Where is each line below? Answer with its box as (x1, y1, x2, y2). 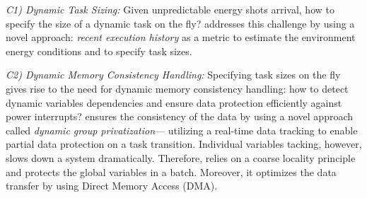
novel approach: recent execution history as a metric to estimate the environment (6, 30, 356, 45)
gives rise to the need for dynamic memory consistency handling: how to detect (6, 81, 349, 95)
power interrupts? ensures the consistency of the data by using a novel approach (6, 109, 354, 124)
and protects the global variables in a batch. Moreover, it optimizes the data (6, 164, 337, 179)
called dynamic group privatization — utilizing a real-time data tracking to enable (6, 122, 358, 137)
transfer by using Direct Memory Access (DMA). (6, 178, 218, 193)
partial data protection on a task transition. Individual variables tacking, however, (6, 136, 362, 151)
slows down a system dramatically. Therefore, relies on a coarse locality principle (6, 150, 356, 165)
